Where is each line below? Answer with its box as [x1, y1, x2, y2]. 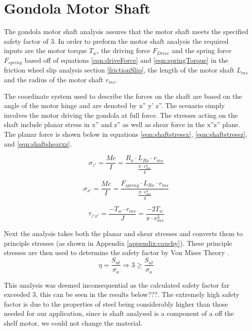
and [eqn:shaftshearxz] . [4, 138, 72, 148]
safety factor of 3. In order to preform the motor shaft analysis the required [4, 36, 229, 46]
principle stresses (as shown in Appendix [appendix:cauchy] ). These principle [4, 238, 233, 248]
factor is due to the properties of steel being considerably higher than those [4, 298, 228, 309]
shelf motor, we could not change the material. [4, 317, 143, 328]
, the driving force [97, 45, 151, 55]
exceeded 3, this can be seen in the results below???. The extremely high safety [4, 289, 239, 299]
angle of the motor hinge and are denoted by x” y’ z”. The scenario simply [4, 100, 225, 110]
